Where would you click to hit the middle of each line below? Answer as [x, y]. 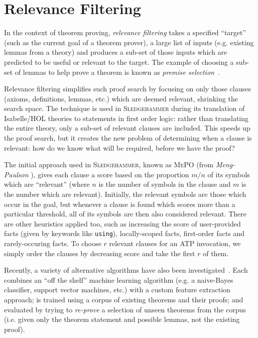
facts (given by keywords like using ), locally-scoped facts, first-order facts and [124, 233]
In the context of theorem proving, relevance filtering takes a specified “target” [125, 32]
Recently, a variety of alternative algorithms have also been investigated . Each [126, 270]
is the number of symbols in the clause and [165, 184]
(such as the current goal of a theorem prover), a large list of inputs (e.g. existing [129, 42]
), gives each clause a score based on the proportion [110, 174]
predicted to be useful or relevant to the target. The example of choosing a [119, 62]
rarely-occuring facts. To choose [53, 243]
